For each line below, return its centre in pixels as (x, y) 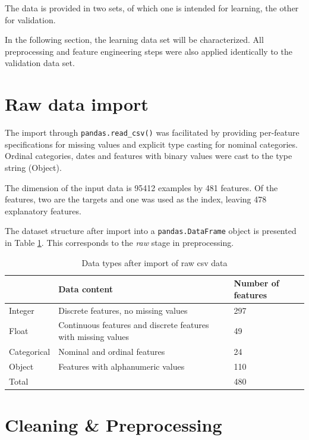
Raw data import (77, 104)
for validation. (30, 19)
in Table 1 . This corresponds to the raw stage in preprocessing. (119, 242)
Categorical (30, 351)
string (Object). (33, 167)
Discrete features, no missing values (123, 310)
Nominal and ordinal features (112, 351)
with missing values (94, 337)
